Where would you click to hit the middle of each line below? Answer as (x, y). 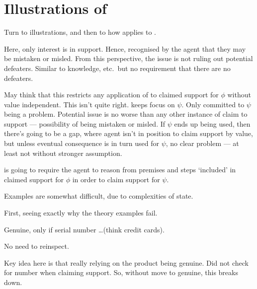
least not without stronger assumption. (63, 153)
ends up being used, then (212, 123)
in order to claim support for (116, 179)
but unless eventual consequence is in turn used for (82, 143)
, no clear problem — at (202, 143)
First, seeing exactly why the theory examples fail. (81, 213)
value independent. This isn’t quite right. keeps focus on (89, 104)
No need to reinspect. (37, 246)
